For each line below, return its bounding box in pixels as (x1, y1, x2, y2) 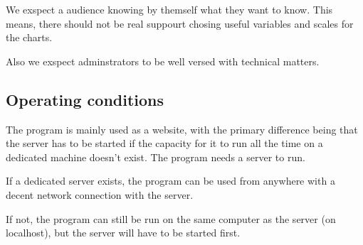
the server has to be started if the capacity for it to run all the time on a (6, 136, 323, 151)
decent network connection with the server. (6, 187, 194, 202)
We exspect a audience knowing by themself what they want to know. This (6, 2, 333, 16)
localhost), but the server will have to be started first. (6, 225, 241, 240)
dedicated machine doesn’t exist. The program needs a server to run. (6, 149, 305, 164)
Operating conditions (6, 88, 164, 110)
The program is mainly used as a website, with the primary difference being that (6, 121, 358, 136)
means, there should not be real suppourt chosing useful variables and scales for (6, 16, 354, 31)
